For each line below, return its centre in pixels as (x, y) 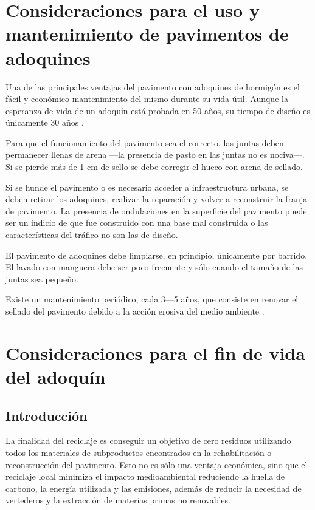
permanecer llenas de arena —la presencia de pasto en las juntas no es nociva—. (155, 155)
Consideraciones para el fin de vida (155, 352)
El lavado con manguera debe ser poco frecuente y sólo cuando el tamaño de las (154, 267)
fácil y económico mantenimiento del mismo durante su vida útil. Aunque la (147, 99)
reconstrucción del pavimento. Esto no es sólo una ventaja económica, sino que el (157, 464)
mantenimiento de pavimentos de (147, 34)
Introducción (47, 415)
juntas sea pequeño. (42, 278)
